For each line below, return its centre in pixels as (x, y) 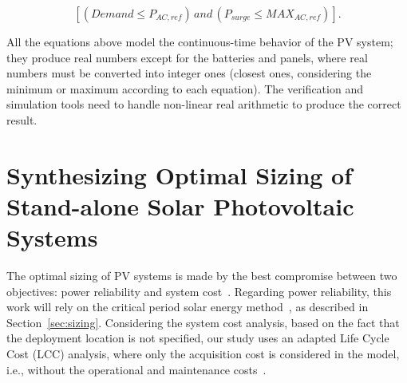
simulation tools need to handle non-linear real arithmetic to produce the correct (204, 104)
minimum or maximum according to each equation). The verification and (185, 88)
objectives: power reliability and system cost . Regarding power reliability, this (199, 291)
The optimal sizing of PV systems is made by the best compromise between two (202, 276)
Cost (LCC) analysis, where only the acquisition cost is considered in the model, (203, 354)
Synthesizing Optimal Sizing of (180, 174)
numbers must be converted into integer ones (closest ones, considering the (189, 73)
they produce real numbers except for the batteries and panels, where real (187, 57)
